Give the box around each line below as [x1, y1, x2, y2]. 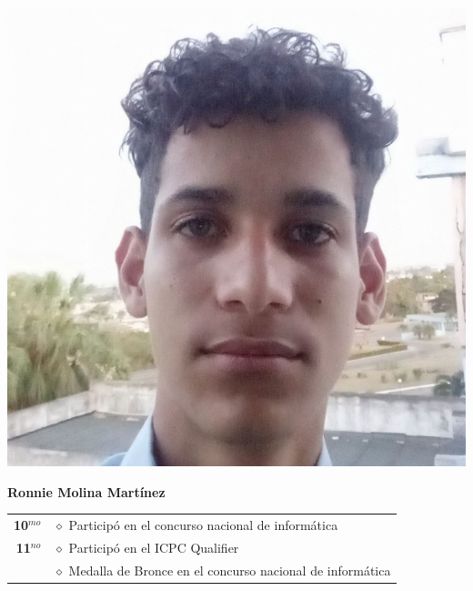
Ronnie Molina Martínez [7, 482, 166, 501]
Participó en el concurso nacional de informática [68, 515, 338, 534]
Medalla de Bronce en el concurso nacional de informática [68, 560, 391, 579]
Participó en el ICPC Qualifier [68, 537, 239, 556]
